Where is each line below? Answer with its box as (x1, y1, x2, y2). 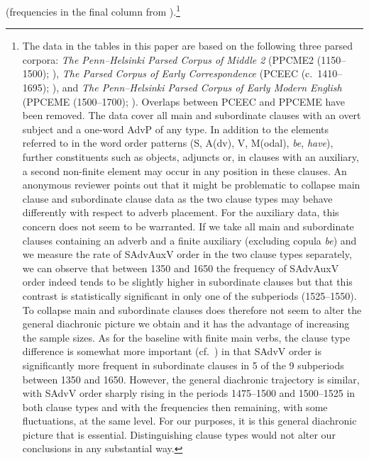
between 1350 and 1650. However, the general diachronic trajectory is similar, (22, 371, 360, 386)
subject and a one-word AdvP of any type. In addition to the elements (22, 121, 329, 136)
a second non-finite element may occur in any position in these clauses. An (22, 163, 347, 178)
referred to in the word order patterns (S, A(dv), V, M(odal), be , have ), (22, 135, 334, 150)
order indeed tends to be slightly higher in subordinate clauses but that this (22, 274, 353, 289)
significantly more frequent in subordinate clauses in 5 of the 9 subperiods (22, 357, 344, 372)
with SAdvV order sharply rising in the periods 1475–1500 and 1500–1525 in (22, 386, 356, 400)
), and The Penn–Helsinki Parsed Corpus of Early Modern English (52, 80, 342, 95)
